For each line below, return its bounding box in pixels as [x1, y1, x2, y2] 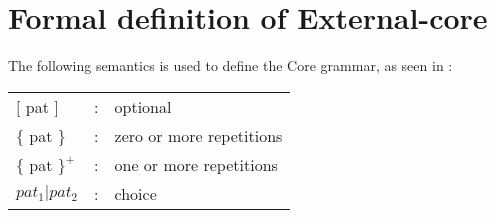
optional [114, 94, 172, 118]
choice [114, 181, 157, 205]
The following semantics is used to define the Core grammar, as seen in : [8, 55, 453, 76]
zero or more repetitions [114, 123, 283, 147]
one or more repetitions [114, 152, 278, 176]
